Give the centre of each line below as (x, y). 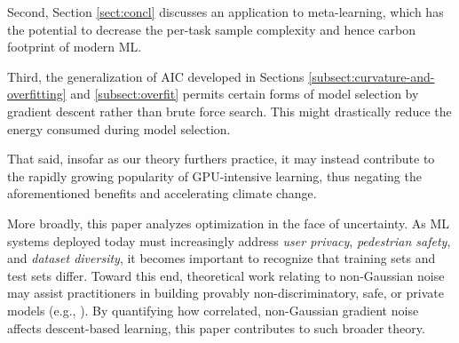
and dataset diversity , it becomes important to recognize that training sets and (222, 258)
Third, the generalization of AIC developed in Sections (156, 76)
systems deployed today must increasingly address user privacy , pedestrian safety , (229, 240)
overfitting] (37, 94)
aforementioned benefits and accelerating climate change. (162, 193)
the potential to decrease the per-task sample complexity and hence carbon (211, 29)
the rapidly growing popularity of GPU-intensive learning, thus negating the (214, 175)
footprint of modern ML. (75, 47)
